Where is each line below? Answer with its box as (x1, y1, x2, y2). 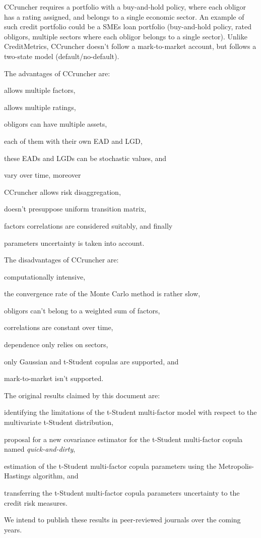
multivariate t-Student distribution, (4, 417, 113, 427)
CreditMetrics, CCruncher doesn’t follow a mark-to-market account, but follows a (4, 41, 256, 51)
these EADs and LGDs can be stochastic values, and (4, 152, 167, 163)
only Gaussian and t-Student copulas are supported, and (4, 356, 179, 366)
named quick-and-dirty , (4, 444, 76, 454)
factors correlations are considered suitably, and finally (4, 220, 173, 231)
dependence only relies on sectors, (4, 339, 108, 350)
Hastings (4, 470, 31, 481)
